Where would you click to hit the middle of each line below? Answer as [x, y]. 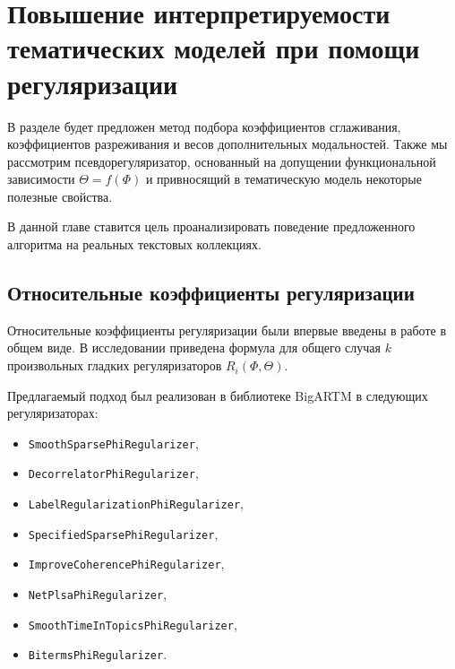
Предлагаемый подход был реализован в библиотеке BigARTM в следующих [218, 395]
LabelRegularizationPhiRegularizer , [136, 504]
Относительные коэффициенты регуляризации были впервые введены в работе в [227, 330]
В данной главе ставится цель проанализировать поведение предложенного [211, 226]
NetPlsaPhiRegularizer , [98, 594]
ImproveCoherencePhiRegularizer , [126, 564]
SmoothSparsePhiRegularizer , [113, 443]
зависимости [41, 179]
